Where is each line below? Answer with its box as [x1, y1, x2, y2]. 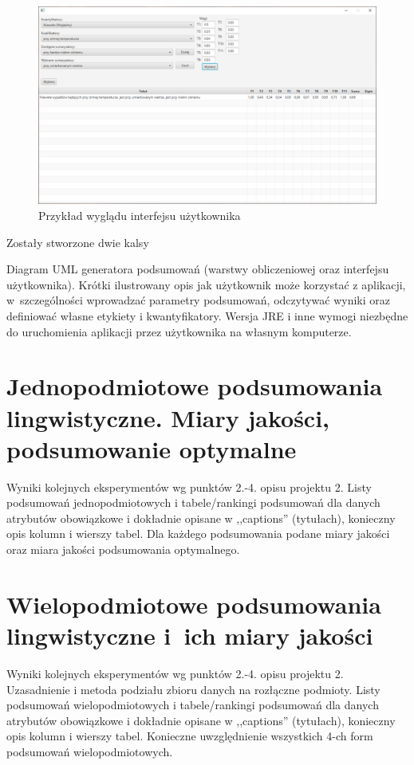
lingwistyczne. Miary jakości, [6, 401, 330, 433]
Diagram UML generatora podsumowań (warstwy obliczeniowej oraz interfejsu [6, 261, 389, 277]
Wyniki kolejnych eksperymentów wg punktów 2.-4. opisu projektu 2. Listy [6, 478, 372, 495]
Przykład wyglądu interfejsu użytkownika [38, 207, 241, 224]
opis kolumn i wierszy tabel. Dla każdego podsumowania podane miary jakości [6, 525, 390, 542]
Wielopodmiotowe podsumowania [6, 587, 381, 620]
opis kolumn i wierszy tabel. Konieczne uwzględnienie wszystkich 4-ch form [6, 728, 373, 744]
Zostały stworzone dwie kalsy [6, 233, 149, 250]
